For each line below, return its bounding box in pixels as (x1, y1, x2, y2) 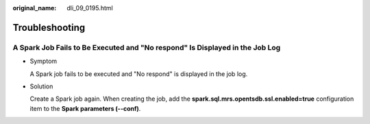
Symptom (29, 57, 58, 65)
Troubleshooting (12, 21, 86, 34)
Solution (29, 82, 53, 90)
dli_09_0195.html (66, 4, 113, 12)
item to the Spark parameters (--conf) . (29, 104, 141, 112)
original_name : (12, 4, 57, 12)
